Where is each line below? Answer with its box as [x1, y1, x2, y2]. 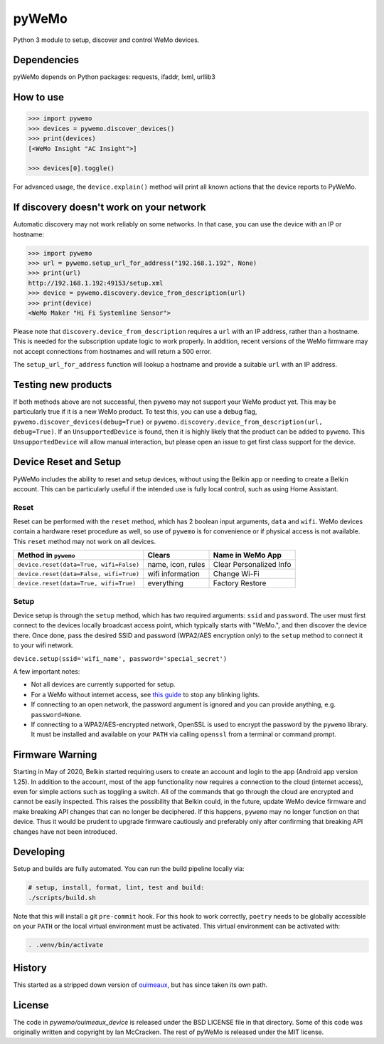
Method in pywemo [17, 550, 75, 560]
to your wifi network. [13, 641, 74, 649]
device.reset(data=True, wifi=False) [17, 560, 140, 568]
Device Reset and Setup [13, 456, 122, 468]
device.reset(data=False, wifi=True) [17, 570, 140, 578]
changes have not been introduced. [13, 827, 117, 836]
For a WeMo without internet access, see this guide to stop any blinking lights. [31, 690, 260, 699]
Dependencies [13, 54, 80, 66]
